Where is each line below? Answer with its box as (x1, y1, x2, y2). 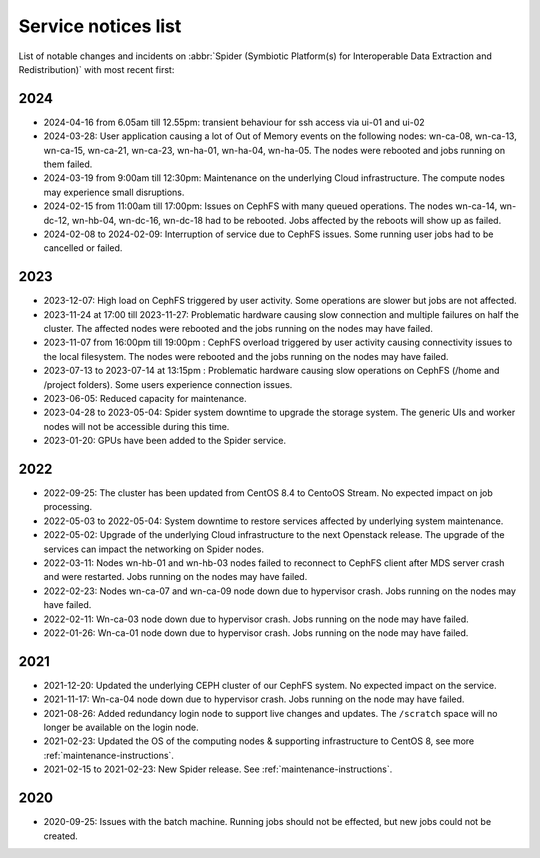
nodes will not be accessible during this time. (43, 420, 230, 432)
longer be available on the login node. (43, 721, 199, 734)
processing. (43, 501, 93, 513)
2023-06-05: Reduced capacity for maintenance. (43, 393, 247, 404)
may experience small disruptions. (43, 186, 185, 198)
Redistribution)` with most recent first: (18, 63, 175, 75)
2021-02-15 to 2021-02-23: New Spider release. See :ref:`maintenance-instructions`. (43, 763, 393, 775)
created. (43, 830, 79, 842)
